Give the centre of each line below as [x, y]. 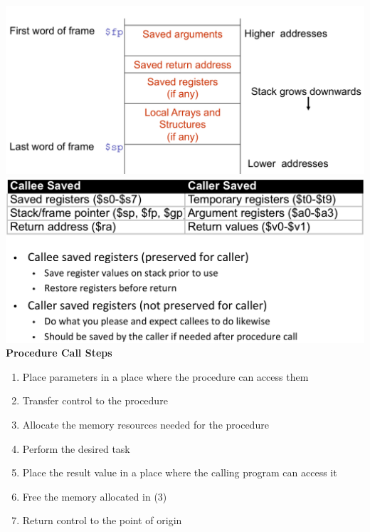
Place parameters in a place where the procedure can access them [165, 376]
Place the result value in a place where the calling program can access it [180, 472]
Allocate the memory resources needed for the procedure [146, 425]
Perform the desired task [76, 448]
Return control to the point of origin [102, 520]
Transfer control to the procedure [95, 400]
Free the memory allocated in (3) [95, 496]
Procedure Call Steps [59, 353]
